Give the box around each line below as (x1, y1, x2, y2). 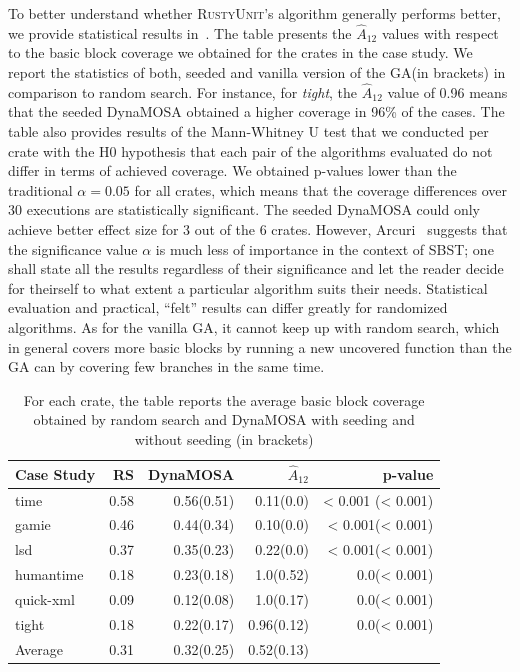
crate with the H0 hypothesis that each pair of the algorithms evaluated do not (8, 140, 493, 161)
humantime (15, 564, 84, 585)
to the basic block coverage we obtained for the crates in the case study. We (8, 42, 473, 63)
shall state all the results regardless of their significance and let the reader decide (8, 258, 504, 279)
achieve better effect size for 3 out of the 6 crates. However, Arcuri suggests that (8, 218, 508, 239)
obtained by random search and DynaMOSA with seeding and (33, 409, 415, 430)
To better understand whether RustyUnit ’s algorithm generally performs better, (8, 3, 501, 23)
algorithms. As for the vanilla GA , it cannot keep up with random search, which (8, 316, 500, 337)
